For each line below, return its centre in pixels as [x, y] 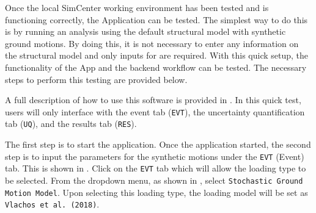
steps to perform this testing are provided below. [96, 79]
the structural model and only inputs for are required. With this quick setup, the [157, 55]
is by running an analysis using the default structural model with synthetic [145, 31]
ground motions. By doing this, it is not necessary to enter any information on [152, 43]
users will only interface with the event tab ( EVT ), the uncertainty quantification [155, 111]
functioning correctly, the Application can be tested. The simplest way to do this [156, 19]
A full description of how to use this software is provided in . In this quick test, [153, 100]
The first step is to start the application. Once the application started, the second [158, 144]
